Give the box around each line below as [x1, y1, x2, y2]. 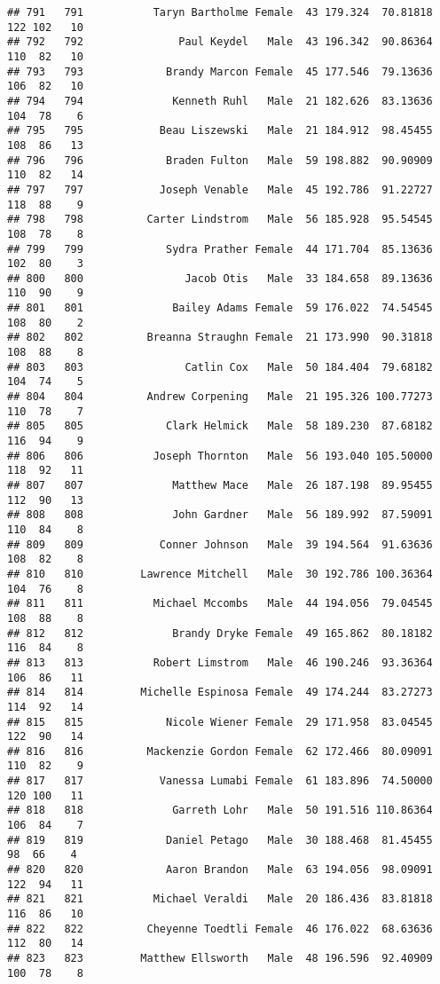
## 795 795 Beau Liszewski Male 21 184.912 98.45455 [7, 124, 433, 138]
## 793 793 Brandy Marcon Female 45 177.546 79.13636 [7, 65, 433, 78]
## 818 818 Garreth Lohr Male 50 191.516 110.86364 [7, 804, 433, 817]
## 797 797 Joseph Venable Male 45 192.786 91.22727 [7, 183, 433, 196]
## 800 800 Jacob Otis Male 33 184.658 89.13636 [7, 272, 433, 285]
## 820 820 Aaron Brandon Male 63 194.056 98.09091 [7, 863, 433, 877]
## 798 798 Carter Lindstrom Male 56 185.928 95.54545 [7, 213, 433, 226]
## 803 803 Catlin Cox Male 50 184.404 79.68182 [7, 360, 433, 374]
